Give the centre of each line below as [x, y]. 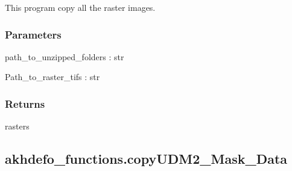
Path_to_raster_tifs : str [52, 77]
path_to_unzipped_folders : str [65, 56]
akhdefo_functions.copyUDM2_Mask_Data [146, 159]
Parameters [33, 34]
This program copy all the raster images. [80, 7]
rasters [17, 126]
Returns [25, 103]
